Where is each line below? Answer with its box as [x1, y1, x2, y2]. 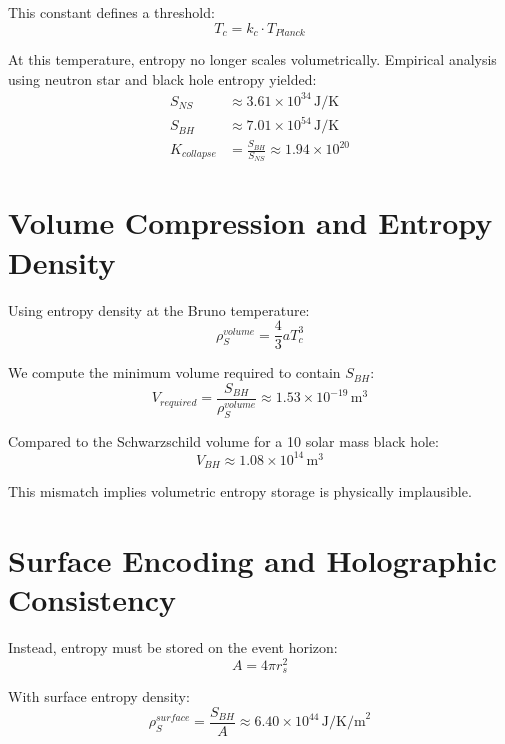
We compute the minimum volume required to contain [8, 362, 341, 383]
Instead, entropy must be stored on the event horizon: [8, 637, 338, 658]
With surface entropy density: [8, 686, 190, 707]
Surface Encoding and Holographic [8, 540, 497, 581]
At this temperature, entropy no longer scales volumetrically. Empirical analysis [8, 49, 497, 70]
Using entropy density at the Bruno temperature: [8, 299, 310, 320]
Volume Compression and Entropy [8, 202, 493, 243]
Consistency [8, 579, 177, 620]
